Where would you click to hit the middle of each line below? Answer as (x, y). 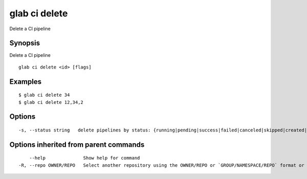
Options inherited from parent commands (77, 144)
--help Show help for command (84, 158)
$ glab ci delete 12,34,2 (51, 102)
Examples (26, 82)
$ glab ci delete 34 (44, 95)
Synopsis (25, 43)
